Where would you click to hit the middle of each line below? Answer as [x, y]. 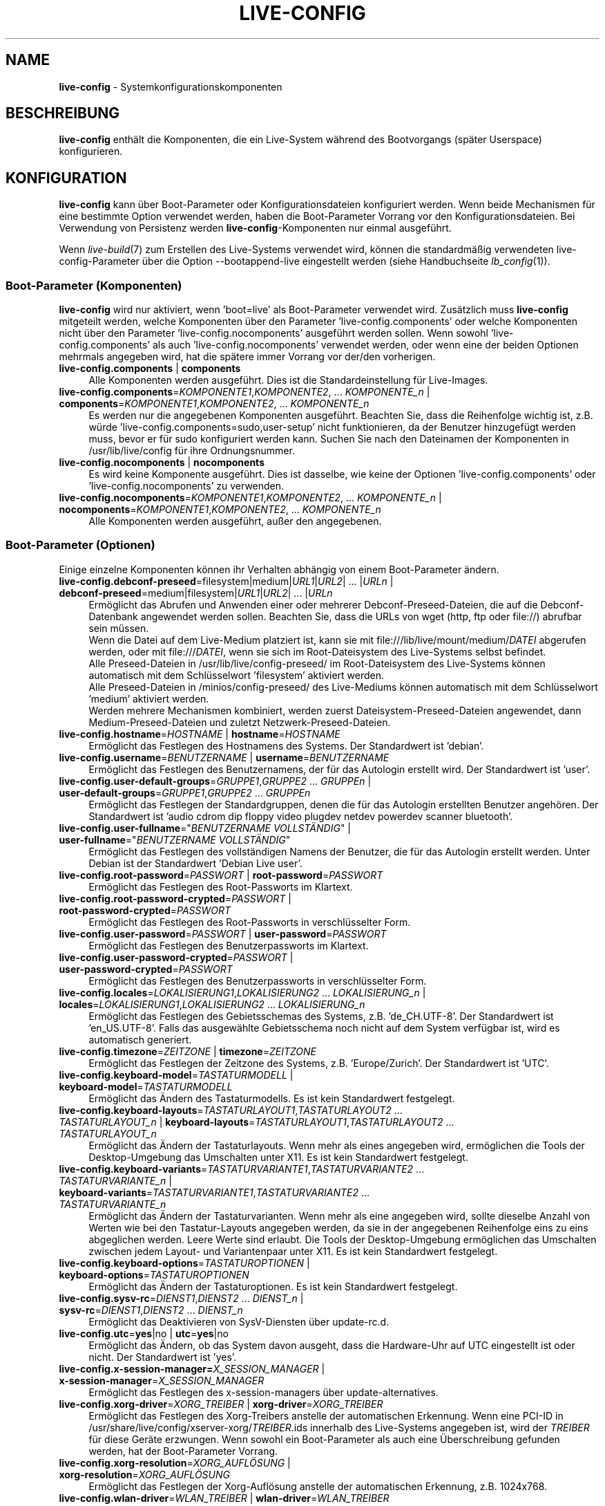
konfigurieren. [91, 151]
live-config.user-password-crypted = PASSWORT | [176, 957]
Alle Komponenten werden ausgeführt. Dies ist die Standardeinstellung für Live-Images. [288, 380]
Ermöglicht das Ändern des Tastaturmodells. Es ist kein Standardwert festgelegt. [272, 1098]
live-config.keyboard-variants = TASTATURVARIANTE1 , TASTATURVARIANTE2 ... [242, 1169]
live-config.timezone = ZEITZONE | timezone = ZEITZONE [188, 1051]
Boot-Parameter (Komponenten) [94, 285]
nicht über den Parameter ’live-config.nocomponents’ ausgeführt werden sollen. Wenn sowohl [273, 333]
